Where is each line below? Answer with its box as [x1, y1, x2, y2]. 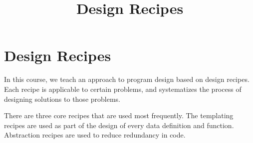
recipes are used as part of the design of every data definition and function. [4, 120, 234, 130]
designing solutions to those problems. [4, 93, 120, 104]
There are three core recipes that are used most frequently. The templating [4, 110, 234, 121]
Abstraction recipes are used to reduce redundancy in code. [4, 130, 186, 140]
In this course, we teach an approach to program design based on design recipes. [4, 74, 250, 84]
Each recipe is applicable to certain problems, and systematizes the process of [4, 83, 242, 94]
